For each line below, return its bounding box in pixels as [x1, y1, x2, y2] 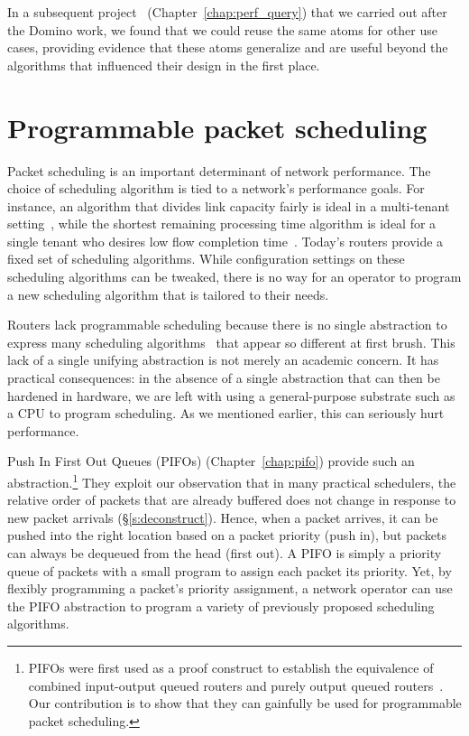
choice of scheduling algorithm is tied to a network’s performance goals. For [7, 179, 425, 198]
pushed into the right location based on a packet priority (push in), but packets [7, 526, 446, 545]
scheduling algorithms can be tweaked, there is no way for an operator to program [7, 267, 462, 286]
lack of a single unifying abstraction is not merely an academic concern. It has [7, 350, 439, 369]
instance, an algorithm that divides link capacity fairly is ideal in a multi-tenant [7, 196, 450, 215]
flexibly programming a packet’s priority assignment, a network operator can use [7, 579, 453, 598]
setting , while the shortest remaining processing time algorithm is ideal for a [7, 214, 437, 233]
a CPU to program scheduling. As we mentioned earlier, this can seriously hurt [7, 404, 445, 423]
